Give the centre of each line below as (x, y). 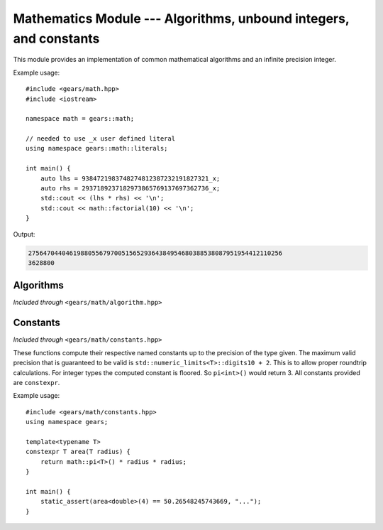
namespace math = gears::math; (80, 119)
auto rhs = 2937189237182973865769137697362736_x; (130, 189)
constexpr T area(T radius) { (78, 452)
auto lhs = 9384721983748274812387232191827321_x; (130, 178)
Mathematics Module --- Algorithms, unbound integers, (181, 18)
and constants (56, 38)
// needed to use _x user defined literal (101, 139)
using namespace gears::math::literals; (97, 148)
